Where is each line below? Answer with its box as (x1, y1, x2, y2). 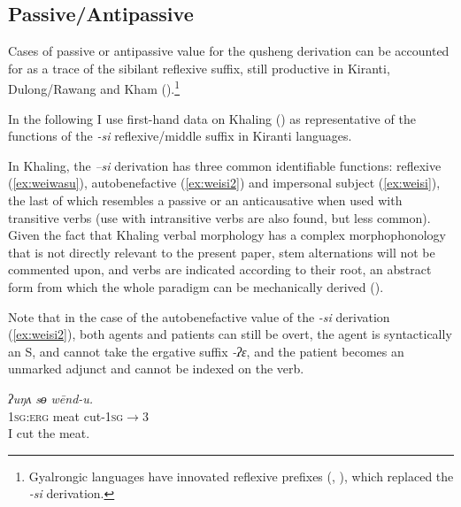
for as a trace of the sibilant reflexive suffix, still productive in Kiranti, (8, 58, 390, 77)
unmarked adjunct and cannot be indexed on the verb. (8, 359, 304, 378)
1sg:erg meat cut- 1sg (8, 406, 124, 425)
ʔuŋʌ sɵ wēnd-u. (8, 388, 94, 407)
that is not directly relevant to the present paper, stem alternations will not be (8, 242, 435, 261)
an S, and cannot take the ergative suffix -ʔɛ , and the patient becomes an (8, 342, 404, 360)
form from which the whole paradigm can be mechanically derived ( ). (8, 277, 384, 296)
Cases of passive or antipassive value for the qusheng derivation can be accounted (8, 42, 449, 60)
